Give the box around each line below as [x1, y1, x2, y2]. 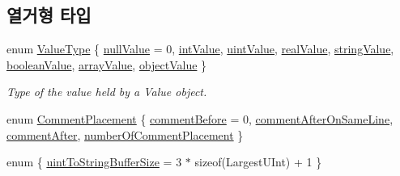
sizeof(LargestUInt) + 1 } [194, 153, 322, 170]
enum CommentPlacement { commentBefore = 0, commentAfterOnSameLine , [6, 110, 394, 127]
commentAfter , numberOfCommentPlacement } [6, 126, 244, 143]
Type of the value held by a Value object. [6, 83, 207, 100]
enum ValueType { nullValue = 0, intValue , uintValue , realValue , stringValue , [6, 40, 394, 57]
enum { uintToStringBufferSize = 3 [6, 153, 182, 170]
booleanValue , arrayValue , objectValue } [6, 56, 207, 73]
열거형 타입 [6, 2, 91, 27]
